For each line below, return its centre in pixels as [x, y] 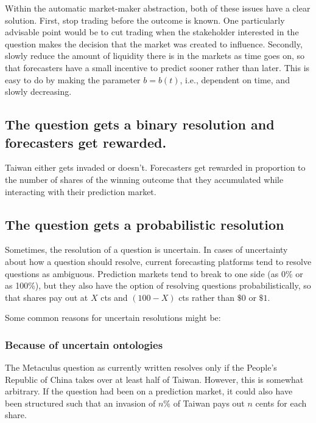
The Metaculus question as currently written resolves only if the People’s [141, 367]
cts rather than [207, 297]
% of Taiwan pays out [204, 403]
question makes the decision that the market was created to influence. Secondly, [154, 43]
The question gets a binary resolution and [140, 124]
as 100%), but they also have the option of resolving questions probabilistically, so [158, 285]
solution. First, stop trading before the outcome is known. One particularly [145, 20]
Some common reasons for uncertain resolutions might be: [113, 318]
